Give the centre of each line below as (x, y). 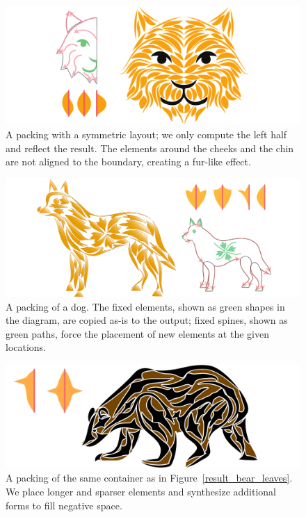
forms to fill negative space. (64, 505)
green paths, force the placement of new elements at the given (137, 333)
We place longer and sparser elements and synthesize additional (141, 492)
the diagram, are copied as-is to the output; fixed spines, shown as (147, 320)
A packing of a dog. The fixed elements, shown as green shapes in (145, 306)
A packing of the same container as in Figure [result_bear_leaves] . (149, 478)
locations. (26, 347)
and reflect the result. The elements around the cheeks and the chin (150, 148)
